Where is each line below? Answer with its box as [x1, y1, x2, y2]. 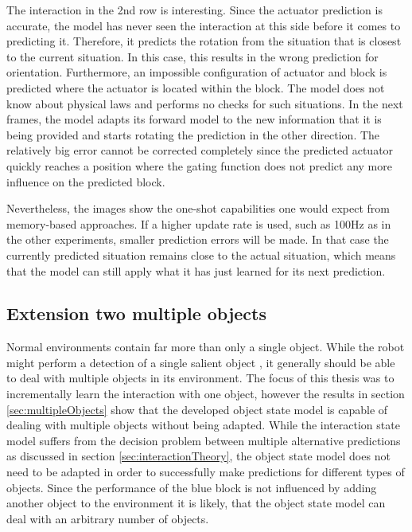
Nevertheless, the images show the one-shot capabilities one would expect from [6, 200, 390, 217]
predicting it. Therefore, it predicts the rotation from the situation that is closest [6, 33, 402, 49]
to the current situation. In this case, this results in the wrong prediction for [6, 48, 379, 65]
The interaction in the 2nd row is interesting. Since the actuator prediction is [6, 2, 383, 18]
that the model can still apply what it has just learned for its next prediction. [6, 262, 386, 279]
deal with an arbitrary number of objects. [6, 510, 209, 526]
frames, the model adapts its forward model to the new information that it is [6, 111, 382, 127]
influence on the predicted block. [6, 173, 165, 190]
